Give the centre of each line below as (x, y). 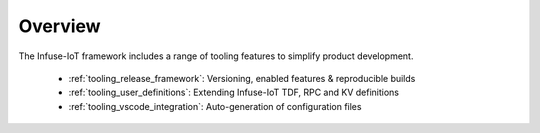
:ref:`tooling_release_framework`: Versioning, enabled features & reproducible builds (242, 78)
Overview (59, 26)
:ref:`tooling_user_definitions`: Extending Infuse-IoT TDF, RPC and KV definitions (234, 92)
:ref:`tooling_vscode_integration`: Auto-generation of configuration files (215, 106)
